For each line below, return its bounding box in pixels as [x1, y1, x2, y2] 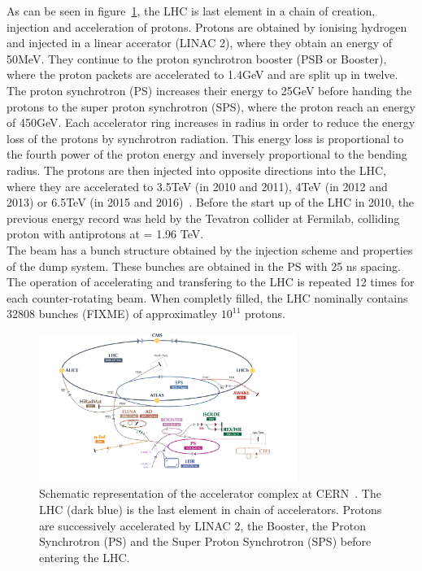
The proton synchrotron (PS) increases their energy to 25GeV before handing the [7, 81, 412, 98]
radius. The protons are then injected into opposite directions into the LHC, [7, 161, 386, 178]
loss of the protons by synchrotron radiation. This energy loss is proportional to [7, 129, 404, 146]
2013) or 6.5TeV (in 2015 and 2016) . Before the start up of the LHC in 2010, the [7, 194, 415, 211]
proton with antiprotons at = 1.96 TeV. [7, 225, 204, 242]
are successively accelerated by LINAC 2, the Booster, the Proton [39, 517, 366, 534]
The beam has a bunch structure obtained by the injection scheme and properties [7, 241, 413, 258]
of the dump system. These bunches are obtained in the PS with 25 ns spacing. [7, 257, 401, 274]
